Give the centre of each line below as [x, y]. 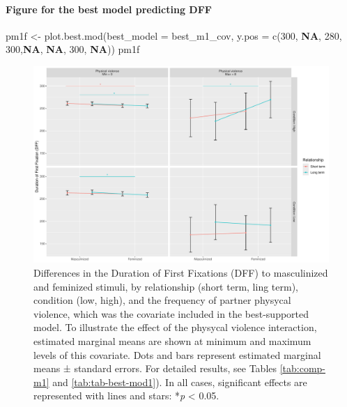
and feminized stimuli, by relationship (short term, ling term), [166, 286]
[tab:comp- [303, 368]
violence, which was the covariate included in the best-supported [171, 313]
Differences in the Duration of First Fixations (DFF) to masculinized [181, 272]
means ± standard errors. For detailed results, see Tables [155, 368]
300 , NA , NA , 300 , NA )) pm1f [73, 49]
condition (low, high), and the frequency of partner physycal [162, 300]
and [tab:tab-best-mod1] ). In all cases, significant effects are [180, 382]
